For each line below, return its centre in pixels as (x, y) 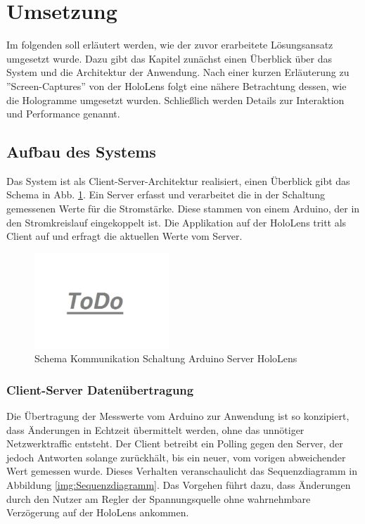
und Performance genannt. (63, 114)
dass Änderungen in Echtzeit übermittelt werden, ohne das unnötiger (155, 429)
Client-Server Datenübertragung (100, 389)
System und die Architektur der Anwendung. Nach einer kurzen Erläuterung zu (178, 72)
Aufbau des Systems (81, 152)
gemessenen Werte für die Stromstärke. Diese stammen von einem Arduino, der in (183, 209)
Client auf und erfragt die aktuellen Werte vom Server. (124, 236)
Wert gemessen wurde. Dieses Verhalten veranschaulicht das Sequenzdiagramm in (182, 471)
